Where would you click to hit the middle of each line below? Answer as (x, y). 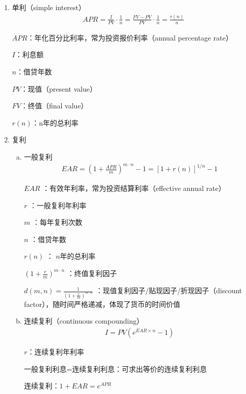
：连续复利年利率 (55, 352)
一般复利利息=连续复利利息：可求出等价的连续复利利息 (115, 368)
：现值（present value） (59, 88)
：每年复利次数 (57, 222)
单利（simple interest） (49, 7)
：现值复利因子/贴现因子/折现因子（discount (169, 290)
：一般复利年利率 (58, 205)
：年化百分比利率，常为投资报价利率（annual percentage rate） (130, 37)
